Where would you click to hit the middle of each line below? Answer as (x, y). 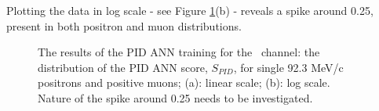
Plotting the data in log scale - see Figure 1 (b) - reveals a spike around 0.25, (190, 10)
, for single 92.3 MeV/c (288, 67)
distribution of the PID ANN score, (123, 67)
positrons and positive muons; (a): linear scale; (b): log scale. (184, 82)
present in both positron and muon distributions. (124, 25)
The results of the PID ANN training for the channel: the (179, 52)
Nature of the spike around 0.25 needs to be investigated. (175, 97)
